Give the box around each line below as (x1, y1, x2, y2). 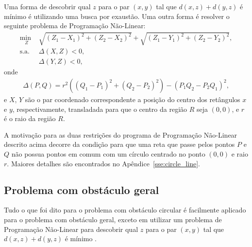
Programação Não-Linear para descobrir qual (4, 224, 138, 234)
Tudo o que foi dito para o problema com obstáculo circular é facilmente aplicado (4, 205, 246, 215)
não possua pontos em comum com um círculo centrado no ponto (11, 149, 205, 159)
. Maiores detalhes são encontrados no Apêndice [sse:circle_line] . (7, 158, 200, 168)
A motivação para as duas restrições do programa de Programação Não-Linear (4, 129, 237, 140)
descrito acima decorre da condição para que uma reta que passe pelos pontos (4, 139, 235, 149)
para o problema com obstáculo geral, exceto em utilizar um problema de (4, 214, 222, 224)
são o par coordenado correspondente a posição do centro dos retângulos (25, 94, 240, 105)
